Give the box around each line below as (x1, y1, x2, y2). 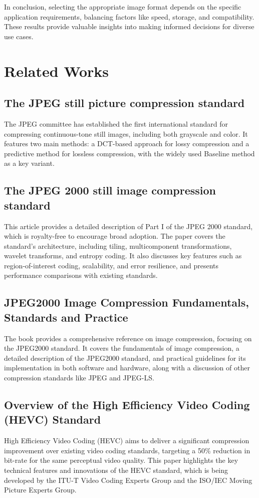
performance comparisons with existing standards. (4, 270, 158, 280)
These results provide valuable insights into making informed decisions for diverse (4, 21, 254, 32)
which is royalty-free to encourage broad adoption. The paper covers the (4, 231, 225, 241)
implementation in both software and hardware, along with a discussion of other (4, 362, 250, 373)
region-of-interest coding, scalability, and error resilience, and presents (4, 260, 219, 270)
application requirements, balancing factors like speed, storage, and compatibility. (4, 11, 254, 22)
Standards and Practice (4, 309, 128, 325)
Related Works (4, 60, 109, 81)
